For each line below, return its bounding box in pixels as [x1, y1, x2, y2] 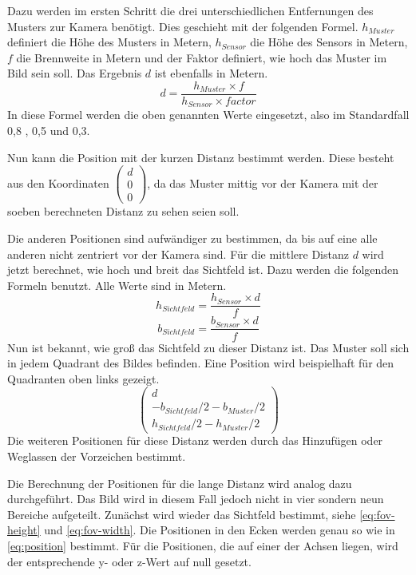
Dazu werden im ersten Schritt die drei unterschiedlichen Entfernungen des [7, 2, 374, 18]
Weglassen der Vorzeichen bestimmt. [7, 448, 186, 465]
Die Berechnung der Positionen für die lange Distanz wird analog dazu [7, 474, 352, 491]
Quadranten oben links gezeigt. [7, 370, 160, 387]
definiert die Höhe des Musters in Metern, [7, 34, 212, 50]
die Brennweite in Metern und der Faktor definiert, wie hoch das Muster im [16, 49, 387, 65]
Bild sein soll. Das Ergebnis [7, 65, 142, 81]
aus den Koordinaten [7, 174, 109, 191]
